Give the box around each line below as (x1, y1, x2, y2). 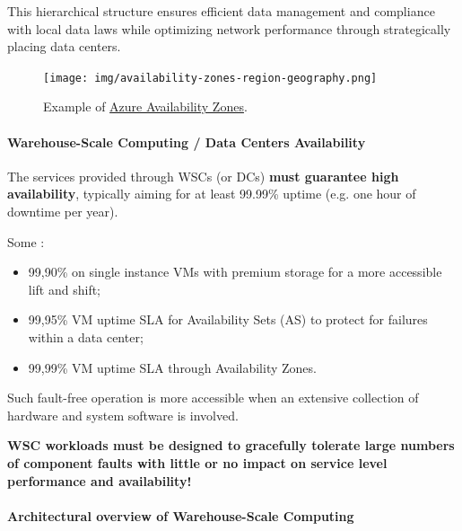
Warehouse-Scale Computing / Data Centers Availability (7, 132, 366, 151)
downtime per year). (7, 202, 118, 221)
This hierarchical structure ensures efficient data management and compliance (7, 2, 435, 20)
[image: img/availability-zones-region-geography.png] (43, 71, 378, 84)
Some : (7, 232, 45, 251)
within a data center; (28, 327, 144, 346)
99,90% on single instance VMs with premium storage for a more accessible (28, 262, 442, 281)
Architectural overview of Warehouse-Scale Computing (7, 506, 354, 525)
